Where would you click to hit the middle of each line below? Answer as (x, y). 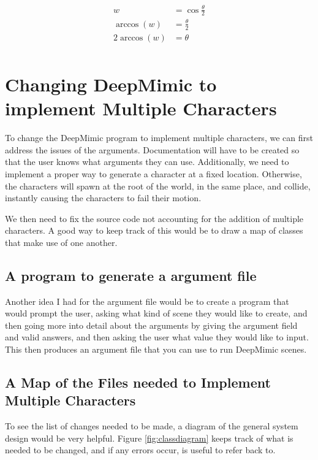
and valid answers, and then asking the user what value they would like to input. (157, 337)
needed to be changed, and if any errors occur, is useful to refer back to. (140, 450)
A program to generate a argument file (131, 275)
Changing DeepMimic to (111, 84)
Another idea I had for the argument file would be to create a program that (147, 301)
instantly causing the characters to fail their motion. (103, 198)
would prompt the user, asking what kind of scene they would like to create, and (156, 313)
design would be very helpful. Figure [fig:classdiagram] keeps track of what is (149, 438)
